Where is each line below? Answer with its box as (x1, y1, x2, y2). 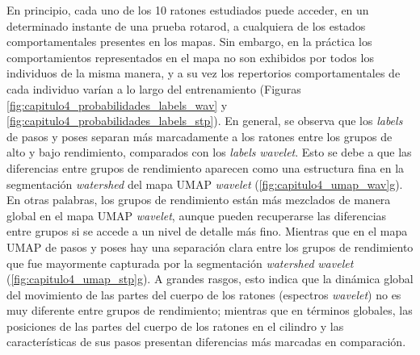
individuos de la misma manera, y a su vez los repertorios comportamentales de (6, 65, 401, 81)
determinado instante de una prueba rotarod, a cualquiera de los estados (6, 17, 366, 34)
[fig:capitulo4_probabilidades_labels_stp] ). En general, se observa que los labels (6, 112, 403, 129)
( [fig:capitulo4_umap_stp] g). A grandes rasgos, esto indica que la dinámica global (6, 270, 414, 287)
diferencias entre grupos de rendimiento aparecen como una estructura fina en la (6, 159, 405, 176)
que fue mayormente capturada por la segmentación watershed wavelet (6, 254, 354, 271)
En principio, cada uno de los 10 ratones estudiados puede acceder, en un (6, 2, 369, 18)
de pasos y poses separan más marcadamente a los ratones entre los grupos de (6, 127, 393, 144)
